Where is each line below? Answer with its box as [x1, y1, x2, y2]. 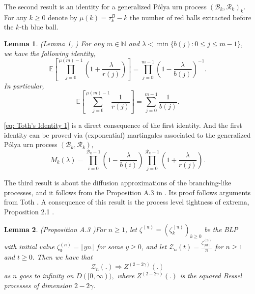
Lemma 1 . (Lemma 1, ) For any [4, 38, 105, 48]
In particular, [4, 80, 44, 90]
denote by [48, 12, 78, 22]
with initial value [4, 241, 55, 252]
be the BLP [204, 224, 238, 234]
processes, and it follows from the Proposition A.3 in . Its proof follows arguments [4, 187, 251, 197]
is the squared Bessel [180, 270, 242, 281]
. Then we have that [32, 252, 93, 262]
